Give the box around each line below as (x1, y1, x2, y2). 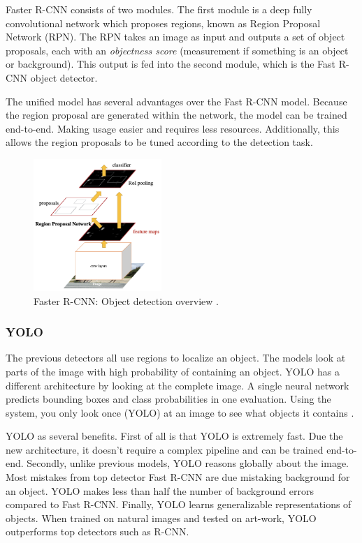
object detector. (30, 70, 98, 84)
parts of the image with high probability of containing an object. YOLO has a (6, 364, 340, 378)
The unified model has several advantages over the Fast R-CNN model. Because (6, 94, 347, 108)
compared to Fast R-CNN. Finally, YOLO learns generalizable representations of (6, 497, 352, 512)
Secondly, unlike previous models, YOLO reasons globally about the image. (27, 456, 349, 470)
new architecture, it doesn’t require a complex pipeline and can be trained (6, 442, 324, 456)
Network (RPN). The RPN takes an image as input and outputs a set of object (6, 29, 345, 44)
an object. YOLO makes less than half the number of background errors (6, 483, 314, 498)
